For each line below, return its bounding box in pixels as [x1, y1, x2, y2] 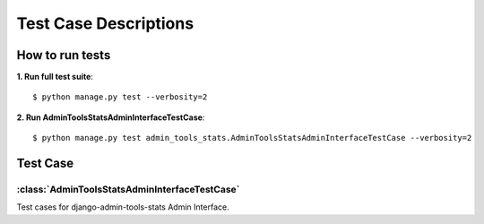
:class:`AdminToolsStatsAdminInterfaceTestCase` [16, 184, 240, 196]
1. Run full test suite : [16, 72, 94, 82]
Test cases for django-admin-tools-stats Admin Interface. [16, 202, 229, 212]
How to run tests [16, 47, 111, 63]
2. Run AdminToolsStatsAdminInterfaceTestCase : [16, 112, 205, 123]
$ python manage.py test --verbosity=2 [32, 92, 208, 102]
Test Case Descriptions [16, 13, 194, 33]
